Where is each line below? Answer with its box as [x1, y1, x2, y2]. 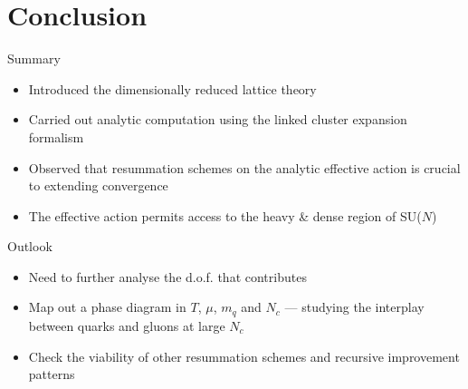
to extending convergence [28, 176, 168, 195]
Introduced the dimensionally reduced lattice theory [28, 79, 317, 98]
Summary [7, 49, 61, 68]
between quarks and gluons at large [28, 316, 225, 335]
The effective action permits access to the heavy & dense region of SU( [28, 206, 422, 225]
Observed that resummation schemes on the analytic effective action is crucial [28, 158, 461, 177]
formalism [28, 127, 84, 146]
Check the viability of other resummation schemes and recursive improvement [28, 346, 460, 365]
